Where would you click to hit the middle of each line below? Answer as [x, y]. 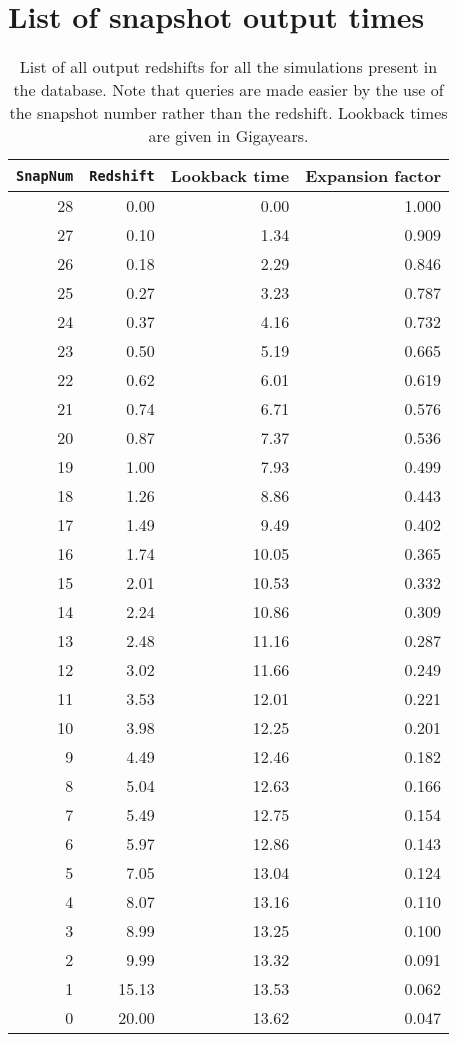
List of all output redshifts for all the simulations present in [228, 67]
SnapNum [45, 175]
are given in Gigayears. [228, 136]
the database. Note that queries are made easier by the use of [228, 90]
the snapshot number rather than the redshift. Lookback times [228, 113]
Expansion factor [373, 176]
